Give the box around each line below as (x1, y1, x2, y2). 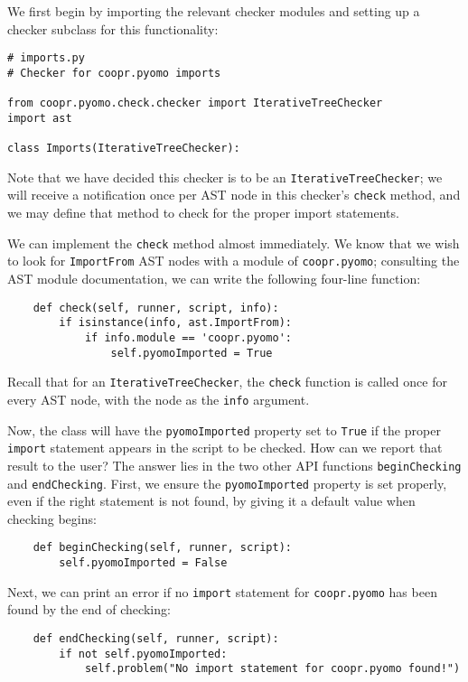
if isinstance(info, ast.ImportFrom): (59, 316, 292, 330)
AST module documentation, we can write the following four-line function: (7, 269, 421, 287)
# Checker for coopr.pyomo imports (7, 66, 221, 79)
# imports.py (7, 51, 85, 65)
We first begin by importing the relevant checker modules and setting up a (7, 2, 420, 20)
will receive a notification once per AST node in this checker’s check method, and (7, 185, 461, 204)
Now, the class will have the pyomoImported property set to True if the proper (7, 420, 441, 439)
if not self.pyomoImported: (59, 647, 228, 660)
